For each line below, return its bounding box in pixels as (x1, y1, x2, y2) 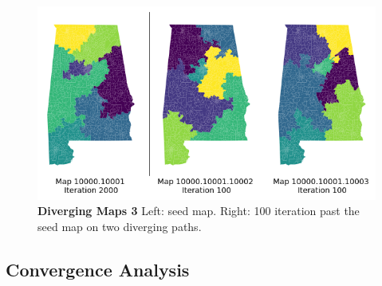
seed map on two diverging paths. (37, 217, 202, 234)
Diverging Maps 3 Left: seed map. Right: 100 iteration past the (37, 202, 360, 219)
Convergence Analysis (6, 257, 190, 281)
